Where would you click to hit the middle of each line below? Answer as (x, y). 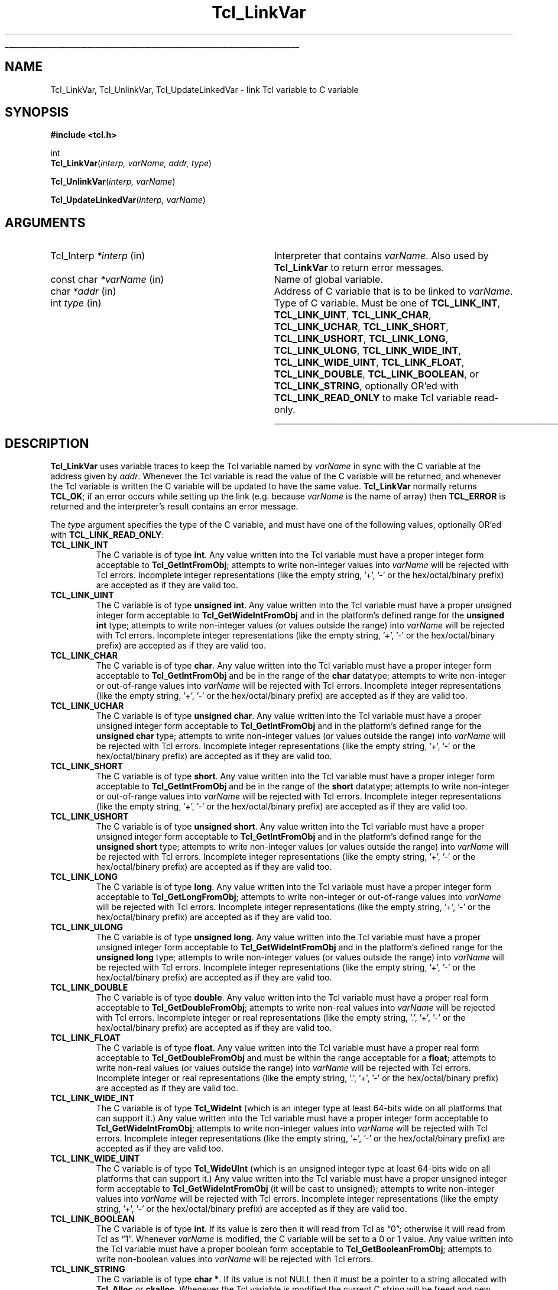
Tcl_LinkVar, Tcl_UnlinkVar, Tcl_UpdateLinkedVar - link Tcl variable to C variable (205, 89)
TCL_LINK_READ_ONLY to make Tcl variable (373, 398)
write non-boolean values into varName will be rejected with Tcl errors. (235, 1259)
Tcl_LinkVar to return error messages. (359, 268)
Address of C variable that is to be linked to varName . (393, 291)
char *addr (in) (83, 291)
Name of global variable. (328, 280)
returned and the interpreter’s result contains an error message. (174, 507)
